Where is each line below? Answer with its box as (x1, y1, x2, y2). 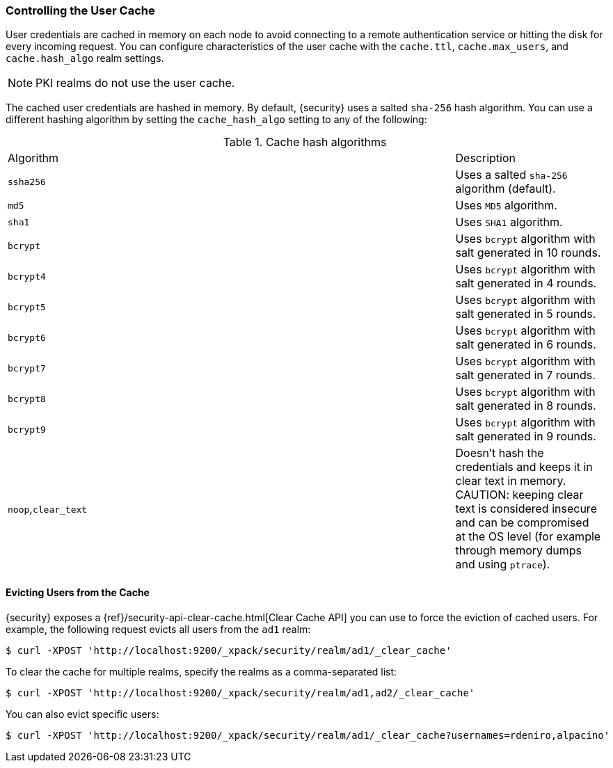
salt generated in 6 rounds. (455, 337, 596, 352)
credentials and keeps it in (455, 460, 593, 474)
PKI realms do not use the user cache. (35, 76, 235, 90)
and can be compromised (455, 515, 589, 530)
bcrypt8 (8, 393, 46, 404)
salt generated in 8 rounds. (455, 399, 596, 413)
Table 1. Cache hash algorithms (223, 135, 387, 150)
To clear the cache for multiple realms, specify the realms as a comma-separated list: (6, 665, 397, 678)
